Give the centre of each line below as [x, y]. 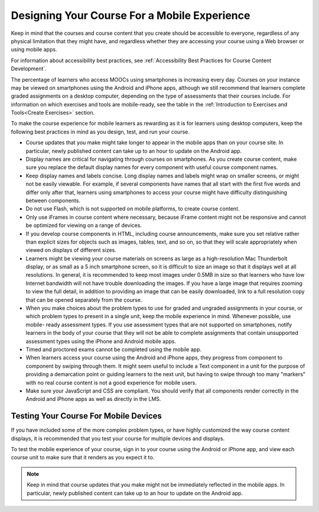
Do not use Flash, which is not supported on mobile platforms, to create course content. [133, 209]
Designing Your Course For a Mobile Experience [131, 15]
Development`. [29, 69]
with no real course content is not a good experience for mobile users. [111, 383]
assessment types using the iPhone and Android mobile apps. [101, 341]
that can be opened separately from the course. [84, 300]
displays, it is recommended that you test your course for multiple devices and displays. [118, 438]
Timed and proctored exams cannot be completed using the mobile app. [114, 349]
